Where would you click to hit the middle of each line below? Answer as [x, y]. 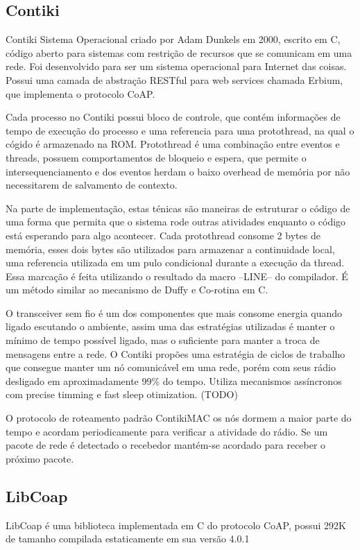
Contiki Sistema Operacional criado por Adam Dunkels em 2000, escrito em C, [173, 39]
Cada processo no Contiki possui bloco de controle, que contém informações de [173, 117]
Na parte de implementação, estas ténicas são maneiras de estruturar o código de [178, 208]
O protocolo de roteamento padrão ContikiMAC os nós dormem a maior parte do [179, 418]
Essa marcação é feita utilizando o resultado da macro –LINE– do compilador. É [177, 276]
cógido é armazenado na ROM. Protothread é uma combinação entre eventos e [173, 144]
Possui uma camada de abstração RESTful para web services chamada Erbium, [174, 79]
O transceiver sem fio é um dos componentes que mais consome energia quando [174, 312]
